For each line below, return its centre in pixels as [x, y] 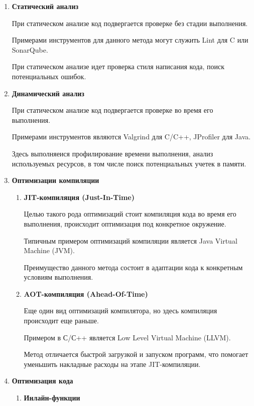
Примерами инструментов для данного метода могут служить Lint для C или [130, 40]
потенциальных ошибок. [49, 76]
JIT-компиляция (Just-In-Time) [79, 197]
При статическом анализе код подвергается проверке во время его [112, 110]
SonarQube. [30, 49]
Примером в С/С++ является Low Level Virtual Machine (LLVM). [127, 337]
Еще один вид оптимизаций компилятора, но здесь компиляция [120, 311]
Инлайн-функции [52, 398]
